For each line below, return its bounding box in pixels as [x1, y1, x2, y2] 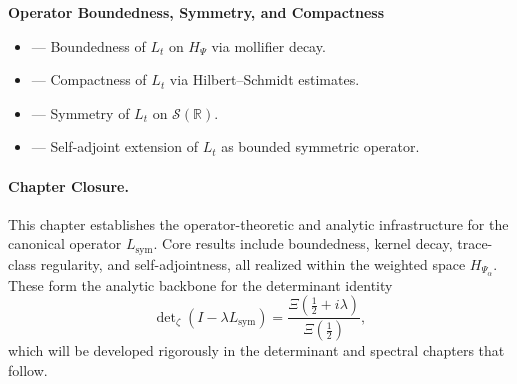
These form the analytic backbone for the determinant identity [8, 274, 393, 295]
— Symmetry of [31, 102, 130, 123]
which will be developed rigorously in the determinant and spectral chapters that [8, 340, 505, 361]
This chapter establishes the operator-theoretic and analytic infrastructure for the [8, 213, 509, 234]
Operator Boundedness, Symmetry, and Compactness [8, 2, 385, 22]
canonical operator [8, 233, 122, 254]
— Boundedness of [31, 35, 146, 56]
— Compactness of [31, 69, 147, 90]
